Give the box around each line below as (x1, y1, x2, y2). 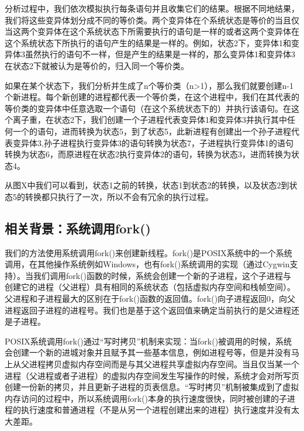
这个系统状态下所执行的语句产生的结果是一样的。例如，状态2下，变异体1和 (5, 36, 291, 49)
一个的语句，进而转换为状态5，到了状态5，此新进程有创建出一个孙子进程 (12, 125, 291, 137)
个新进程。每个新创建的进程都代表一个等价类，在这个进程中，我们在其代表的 (5, 91, 299, 103)
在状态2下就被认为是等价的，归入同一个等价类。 (5, 59, 189, 71)
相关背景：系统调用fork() (5, 219, 151, 237)
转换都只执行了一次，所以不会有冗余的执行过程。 (25, 190, 213, 202)
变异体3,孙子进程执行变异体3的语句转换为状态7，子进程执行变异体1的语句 (12, 136, 293, 149)
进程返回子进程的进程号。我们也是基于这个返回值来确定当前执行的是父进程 (5, 304, 291, 316)
